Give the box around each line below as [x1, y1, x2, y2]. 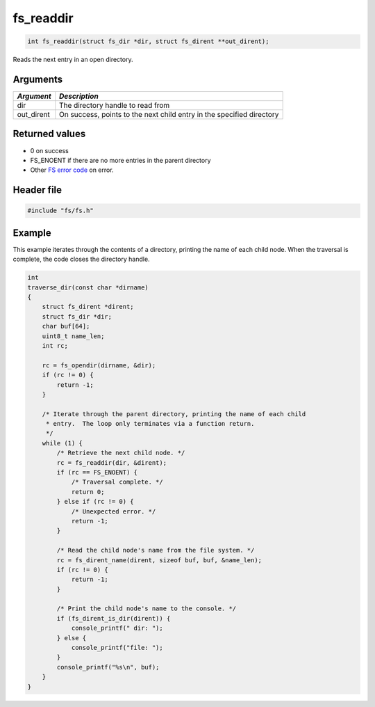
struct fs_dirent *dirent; [42, 303, 135, 311]
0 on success [30, 146, 69, 154]
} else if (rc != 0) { [56, 498, 135, 506]
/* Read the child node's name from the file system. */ [56, 546, 255, 555]
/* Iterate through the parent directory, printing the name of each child [42, 410, 306, 418]
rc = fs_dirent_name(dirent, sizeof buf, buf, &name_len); [56, 556, 262, 564]
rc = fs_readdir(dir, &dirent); [56, 459, 167, 466]
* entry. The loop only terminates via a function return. [45, 420, 255, 428]
